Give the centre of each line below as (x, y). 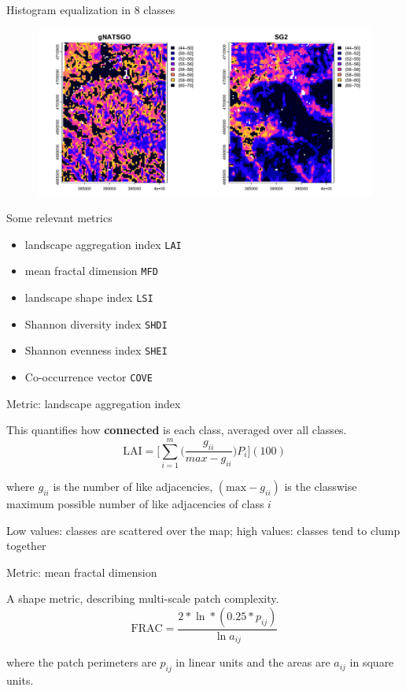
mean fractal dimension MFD (91, 271)
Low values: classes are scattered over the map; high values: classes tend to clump (203, 530)
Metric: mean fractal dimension (82, 572)
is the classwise (321, 487)
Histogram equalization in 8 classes (91, 9)
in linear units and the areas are (253, 662)
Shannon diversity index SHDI (96, 323)
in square (372, 662)
